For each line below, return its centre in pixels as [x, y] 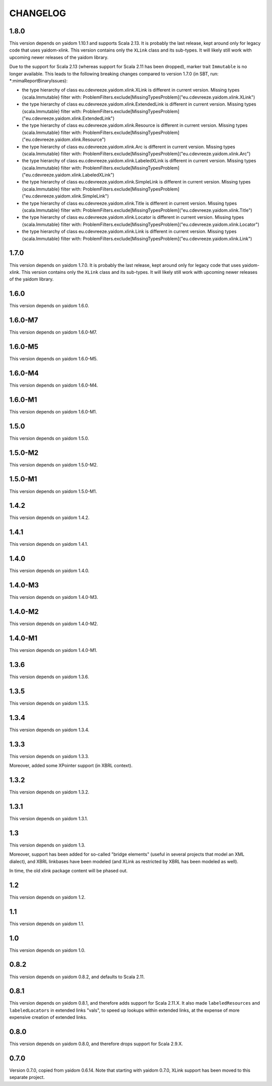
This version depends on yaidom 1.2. [47, 897]
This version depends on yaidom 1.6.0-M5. [54, 359]
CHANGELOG [38, 13]
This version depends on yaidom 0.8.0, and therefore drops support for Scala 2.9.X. [96, 1044]
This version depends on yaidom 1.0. [47, 950]
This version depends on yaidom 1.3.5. [49, 703]
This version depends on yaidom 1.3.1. [49, 818]
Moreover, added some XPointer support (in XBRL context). [71, 765]
